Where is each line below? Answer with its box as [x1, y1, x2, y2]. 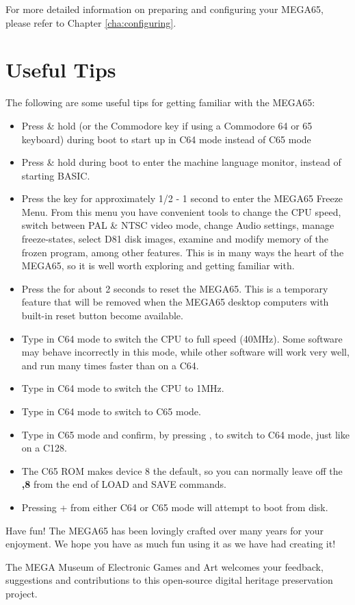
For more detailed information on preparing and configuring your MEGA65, [5, 2, 324, 16]
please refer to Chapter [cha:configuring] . [5, 15, 176, 29]
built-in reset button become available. [21, 308, 183, 323]
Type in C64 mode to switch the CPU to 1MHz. [21, 381, 224, 395]
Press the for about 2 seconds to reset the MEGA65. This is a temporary [21, 281, 328, 295]
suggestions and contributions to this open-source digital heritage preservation [5, 573, 333, 587]
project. [5, 586, 38, 600]
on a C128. [21, 441, 67, 455]
